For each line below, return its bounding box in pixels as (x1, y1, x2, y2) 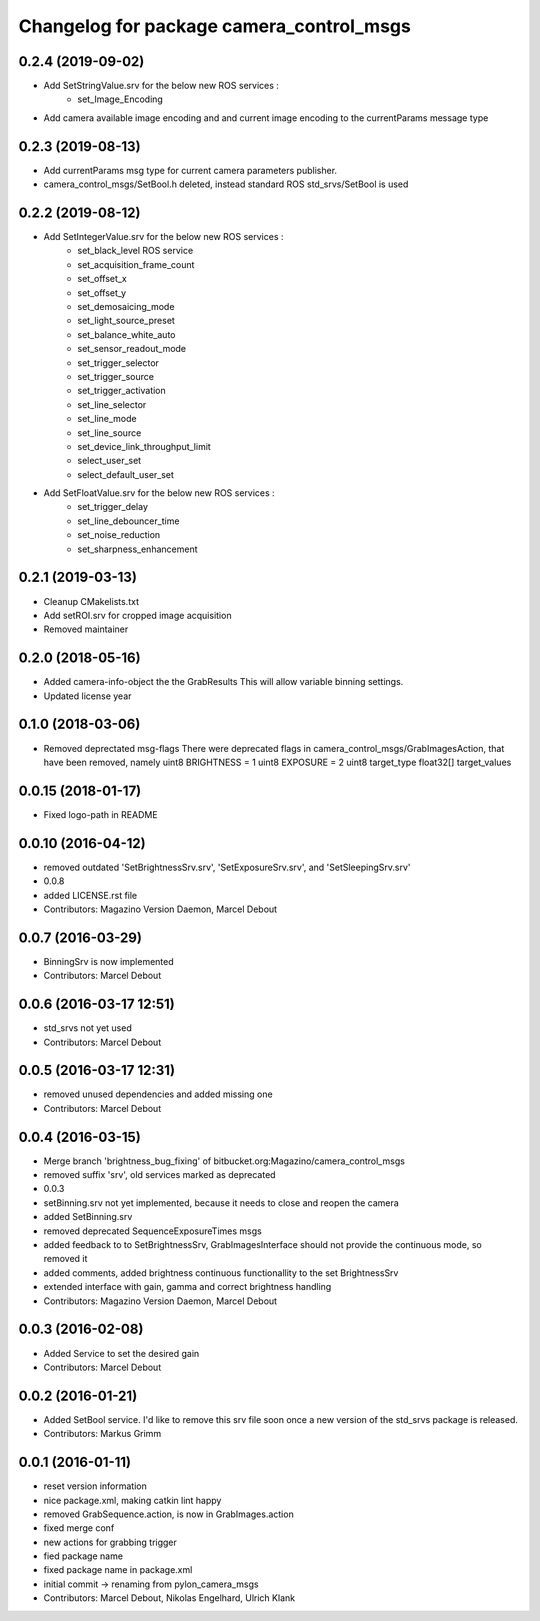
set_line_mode (77, 413, 137, 425)
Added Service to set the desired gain (43, 1347, 200, 1359)
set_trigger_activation (77, 385, 167, 397)
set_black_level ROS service (77, 245, 194, 257)
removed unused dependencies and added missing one (43, 1088, 274, 1100)
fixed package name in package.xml (43, 1564, 193, 1576)
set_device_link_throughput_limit (77, 440, 212, 452)
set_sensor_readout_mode (77, 343, 187, 355)
